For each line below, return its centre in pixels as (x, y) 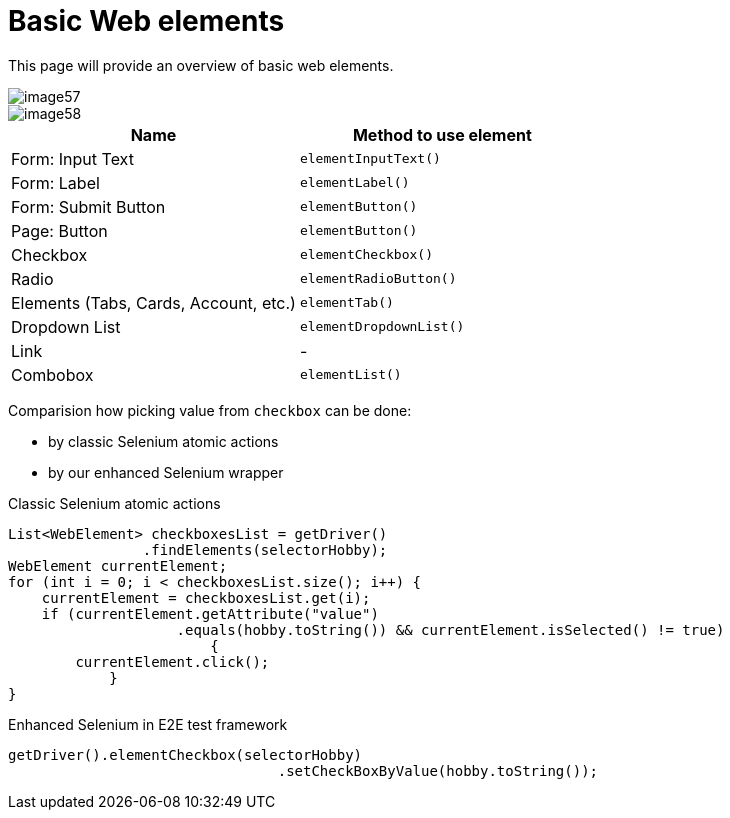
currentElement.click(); (172, 661)
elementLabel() (354, 183)
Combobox (52, 374)
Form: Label (55, 182)
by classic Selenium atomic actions (163, 441)
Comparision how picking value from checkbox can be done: (210, 410)
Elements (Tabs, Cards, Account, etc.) (153, 302)
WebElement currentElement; (118, 565)
